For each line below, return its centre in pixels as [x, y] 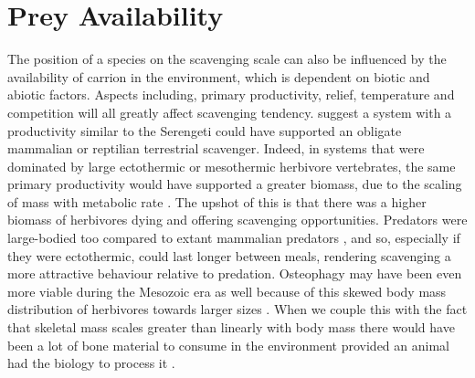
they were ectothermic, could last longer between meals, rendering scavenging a [229, 255]
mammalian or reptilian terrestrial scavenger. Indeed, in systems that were [216, 148]
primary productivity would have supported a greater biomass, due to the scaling [235, 184]
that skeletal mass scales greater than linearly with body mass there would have [231, 327]
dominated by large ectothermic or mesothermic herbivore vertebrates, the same [232, 166]
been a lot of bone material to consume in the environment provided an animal [228, 345]
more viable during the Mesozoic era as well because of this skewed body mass [227, 291]
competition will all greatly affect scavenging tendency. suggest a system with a [230, 112]
